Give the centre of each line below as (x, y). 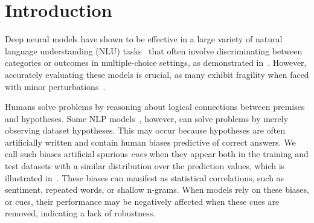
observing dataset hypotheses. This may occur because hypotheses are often (145, 130)
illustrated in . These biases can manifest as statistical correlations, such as (145, 177)
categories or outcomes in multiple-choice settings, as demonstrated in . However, (156, 63)
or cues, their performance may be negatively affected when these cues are (142, 201)
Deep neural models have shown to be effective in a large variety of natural (144, 39)
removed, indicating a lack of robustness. (80, 213)
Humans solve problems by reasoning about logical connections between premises (155, 107)
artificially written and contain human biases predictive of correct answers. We (150, 142)
